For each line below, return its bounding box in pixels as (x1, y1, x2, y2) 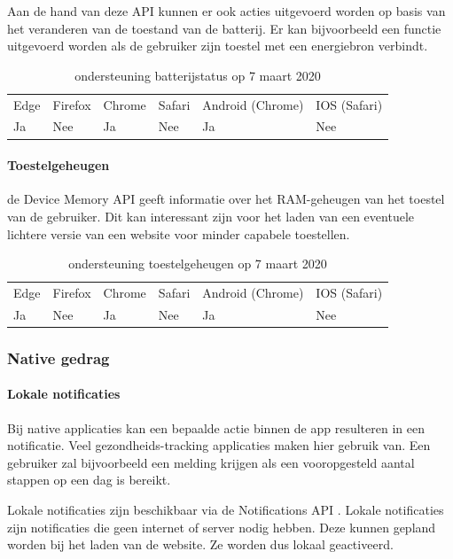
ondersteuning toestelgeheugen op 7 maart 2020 (68, 254, 327, 273)
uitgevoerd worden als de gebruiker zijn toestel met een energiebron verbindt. (7, 36, 428, 55)
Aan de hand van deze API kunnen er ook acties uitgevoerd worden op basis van (7, 2, 446, 19)
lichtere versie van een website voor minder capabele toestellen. (7, 224, 350, 243)
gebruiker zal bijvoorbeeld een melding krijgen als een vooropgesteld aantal (7, 453, 415, 471)
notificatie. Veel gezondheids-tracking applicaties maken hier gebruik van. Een (7, 436, 431, 454)
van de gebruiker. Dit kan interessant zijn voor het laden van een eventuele (7, 206, 414, 225)
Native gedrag (7, 346, 110, 369)
